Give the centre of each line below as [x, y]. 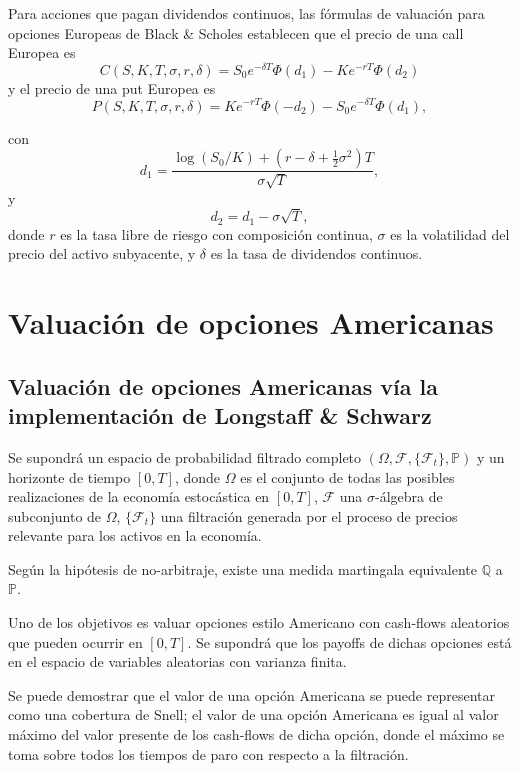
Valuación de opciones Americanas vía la [223, 385]
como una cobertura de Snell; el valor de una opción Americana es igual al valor [253, 714]
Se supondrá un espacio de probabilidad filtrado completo [185, 456]
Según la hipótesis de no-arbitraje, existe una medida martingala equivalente [242, 568]
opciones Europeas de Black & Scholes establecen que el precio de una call [236, 32]
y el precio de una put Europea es [112, 87]
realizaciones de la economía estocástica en [139, 496]
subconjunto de [55, 515]
